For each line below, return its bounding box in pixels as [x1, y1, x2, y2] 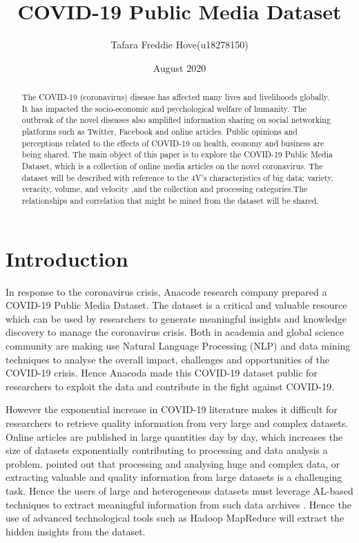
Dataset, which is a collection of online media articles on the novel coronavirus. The [21, 160, 323, 172]
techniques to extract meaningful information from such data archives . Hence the [6, 497, 351, 511]
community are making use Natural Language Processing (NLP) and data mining [6, 338, 351, 352]
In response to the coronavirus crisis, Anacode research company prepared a [6, 284, 327, 298]
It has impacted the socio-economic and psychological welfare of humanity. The [21, 102, 307, 114]
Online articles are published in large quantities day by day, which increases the [6, 429, 343, 444]
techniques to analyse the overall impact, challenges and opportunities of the [6, 352, 329, 366]
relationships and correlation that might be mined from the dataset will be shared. [21, 195, 319, 207]
